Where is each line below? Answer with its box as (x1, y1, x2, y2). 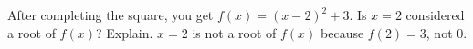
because (321, 23, 364, 42)
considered (405, 5, 465, 24)
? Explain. (95, 23, 153, 42)
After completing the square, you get (7, 5, 214, 24)
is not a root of (192, 23, 277, 42)
